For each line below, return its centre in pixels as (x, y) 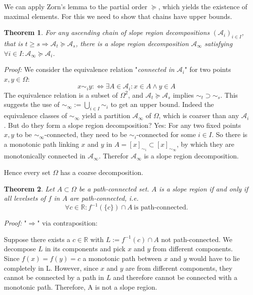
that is (13, 43)
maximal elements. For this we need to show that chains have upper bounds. (118, 16)
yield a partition (106, 115)
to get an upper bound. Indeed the (162, 104)
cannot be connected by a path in (54, 277)
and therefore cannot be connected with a (175, 277)
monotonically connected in (45, 156)
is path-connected (160, 208)
